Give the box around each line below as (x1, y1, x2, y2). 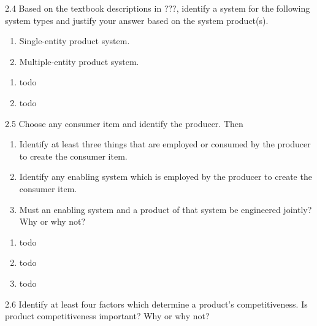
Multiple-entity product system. (19, 55, 139, 68)
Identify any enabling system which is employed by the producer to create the (19, 170, 312, 183)
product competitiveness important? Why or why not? (5, 309, 210, 322)
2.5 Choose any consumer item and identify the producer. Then (5, 117, 243, 130)
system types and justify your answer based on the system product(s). (5, 14, 269, 26)
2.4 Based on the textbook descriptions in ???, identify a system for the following (5, 2, 310, 14)
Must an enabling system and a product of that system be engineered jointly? (19, 203, 312, 215)
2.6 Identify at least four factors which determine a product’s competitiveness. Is (5, 297, 308, 310)
